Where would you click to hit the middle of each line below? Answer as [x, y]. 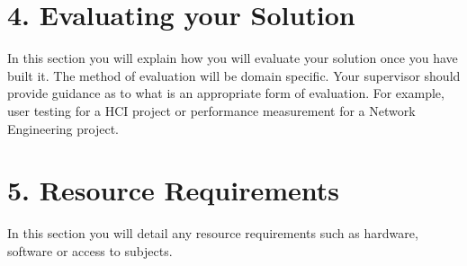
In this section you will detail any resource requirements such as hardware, [213, 233]
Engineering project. [63, 128]
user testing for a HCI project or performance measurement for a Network [211, 110]
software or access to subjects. [90, 250]
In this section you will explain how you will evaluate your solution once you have [233, 58]
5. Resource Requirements [174, 190]
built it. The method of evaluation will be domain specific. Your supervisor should [234, 75]
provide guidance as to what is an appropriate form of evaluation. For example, [226, 93]
